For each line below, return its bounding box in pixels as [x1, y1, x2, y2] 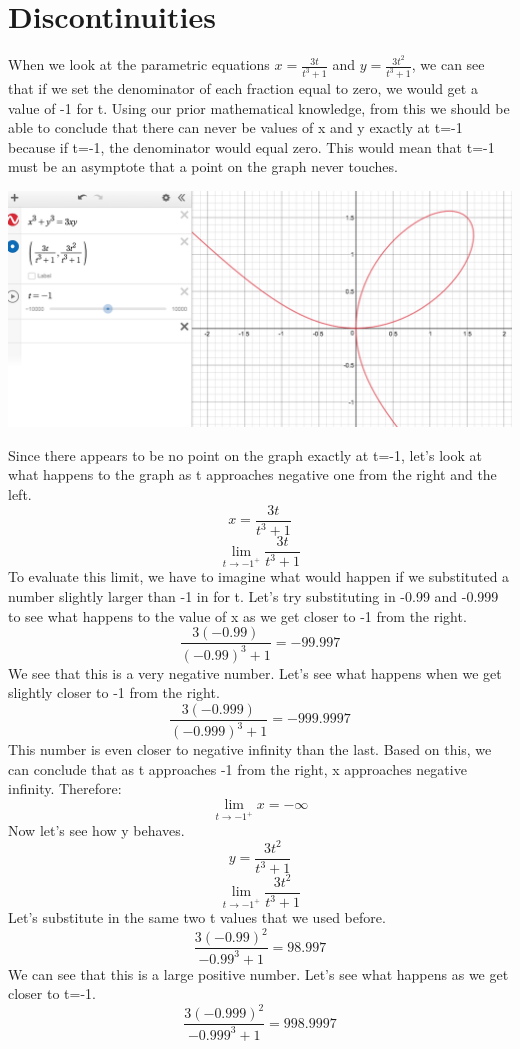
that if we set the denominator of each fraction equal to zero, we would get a [8, 78, 478, 99]
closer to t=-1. [8, 983, 96, 1004]
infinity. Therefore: [8, 778, 122, 799]
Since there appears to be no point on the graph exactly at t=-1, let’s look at [8, 444, 482, 465]
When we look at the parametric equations [8, 54, 270, 75]
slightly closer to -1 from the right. [8, 682, 220, 703]
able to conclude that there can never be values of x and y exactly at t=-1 [8, 117, 463, 138]
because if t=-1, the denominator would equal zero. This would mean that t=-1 [8, 136, 495, 157]
